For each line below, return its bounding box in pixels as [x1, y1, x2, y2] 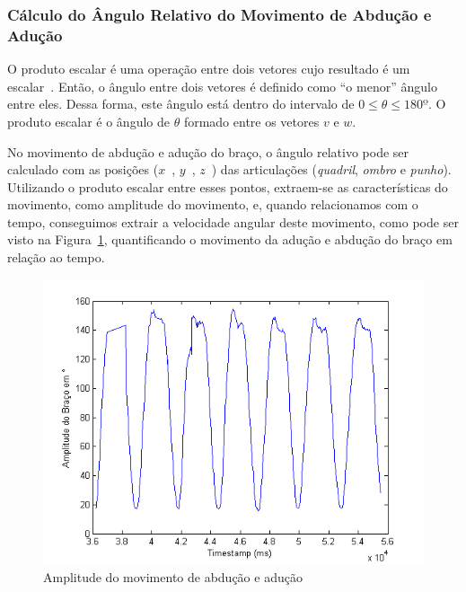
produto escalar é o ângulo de [7, 111, 170, 130]
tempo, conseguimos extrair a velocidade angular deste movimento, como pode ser [7, 212, 459, 231]
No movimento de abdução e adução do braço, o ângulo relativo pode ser [7, 142, 409, 161]
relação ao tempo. [7, 248, 105, 267]
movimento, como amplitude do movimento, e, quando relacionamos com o [7, 195, 418, 214]
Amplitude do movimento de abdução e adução [43, 568, 303, 587]
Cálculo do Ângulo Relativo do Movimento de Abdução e [7, 3, 432, 25]
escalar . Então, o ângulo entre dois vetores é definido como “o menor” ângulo [7, 76, 437, 95]
